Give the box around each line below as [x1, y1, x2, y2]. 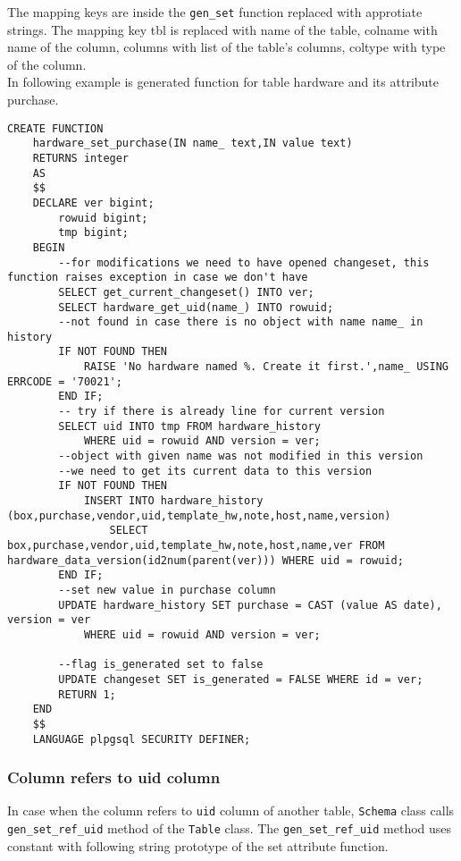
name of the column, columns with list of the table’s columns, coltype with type [7, 38, 446, 56]
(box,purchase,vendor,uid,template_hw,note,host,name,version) [7, 509, 391, 522]
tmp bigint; [58, 226, 130, 240]
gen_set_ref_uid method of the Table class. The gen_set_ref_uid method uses [7, 819, 452, 838]
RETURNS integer [32, 151, 130, 165]
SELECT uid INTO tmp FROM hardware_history [58, 419, 321, 433]
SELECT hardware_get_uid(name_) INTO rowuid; [58, 300, 334, 314]
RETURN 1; [58, 688, 116, 701]
